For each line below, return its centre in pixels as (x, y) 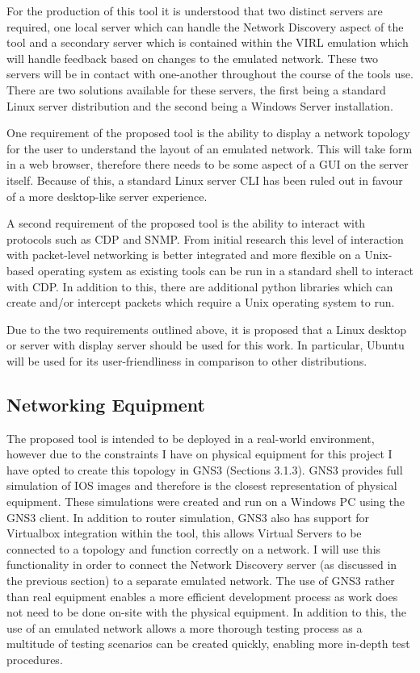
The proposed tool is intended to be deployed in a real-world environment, (191, 438)
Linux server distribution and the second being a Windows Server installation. (200, 105)
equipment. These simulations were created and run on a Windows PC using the (206, 502)
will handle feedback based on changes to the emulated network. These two (192, 58)
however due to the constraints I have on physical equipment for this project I (199, 454)
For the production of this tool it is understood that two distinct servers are (195, 10)
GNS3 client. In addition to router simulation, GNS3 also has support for (188, 517)
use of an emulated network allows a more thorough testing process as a (185, 627)
